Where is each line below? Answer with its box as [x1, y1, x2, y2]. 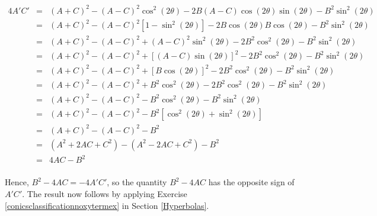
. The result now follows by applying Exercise [22, 187, 187, 199]
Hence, [5, 176, 29, 188]
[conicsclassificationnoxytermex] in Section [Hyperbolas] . [5, 199, 209, 211]
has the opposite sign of [208, 176, 295, 188]
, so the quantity [107, 176, 167, 188]
